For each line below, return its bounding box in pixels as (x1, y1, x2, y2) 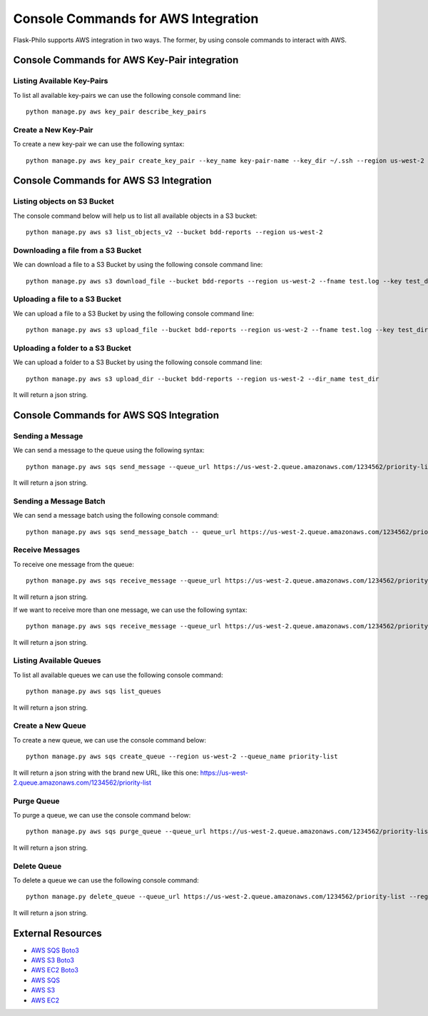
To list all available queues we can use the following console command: (13, 670, 223, 679)
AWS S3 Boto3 (31, 956, 75, 965)
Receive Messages (13, 545, 81, 555)
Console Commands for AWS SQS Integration (13, 409, 219, 421)
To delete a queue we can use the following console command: (13, 876, 199, 885)
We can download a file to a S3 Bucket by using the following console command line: (13, 261, 263, 269)
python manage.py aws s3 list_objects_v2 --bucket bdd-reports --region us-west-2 (26, 228, 323, 236)
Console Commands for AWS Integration (13, 11, 259, 26)
